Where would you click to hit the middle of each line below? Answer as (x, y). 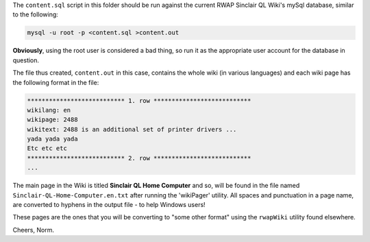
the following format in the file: (56, 82)
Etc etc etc (47, 148)
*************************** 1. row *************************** (139, 100)
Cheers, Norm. (34, 230)
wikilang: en (49, 110)
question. (26, 60)
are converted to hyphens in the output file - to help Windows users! (109, 205)
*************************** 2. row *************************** (139, 158)
